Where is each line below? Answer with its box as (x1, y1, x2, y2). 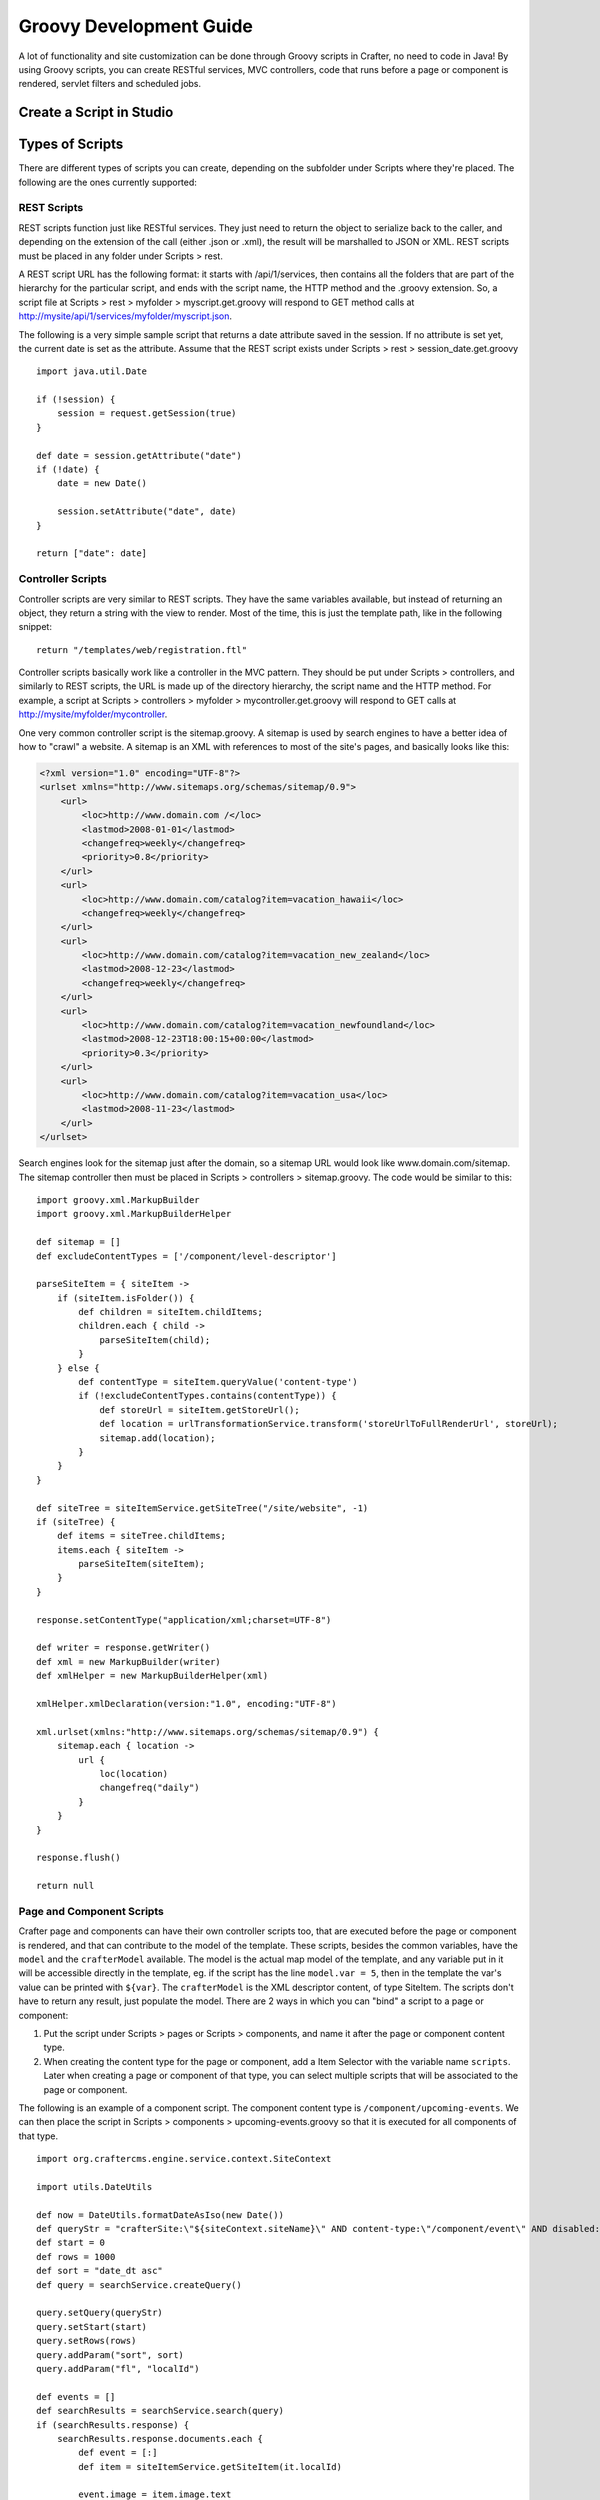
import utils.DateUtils (36, 2181, 153, 2192)
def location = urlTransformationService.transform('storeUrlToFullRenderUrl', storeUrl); (99, 1418, 559, 1430)
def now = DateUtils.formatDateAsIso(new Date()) (36, 2209, 285, 2220)
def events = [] (36, 2391, 116, 2402)
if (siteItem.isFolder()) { (56, 1292, 195, 1304)
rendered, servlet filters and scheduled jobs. (18, 78, 202, 90)
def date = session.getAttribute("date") (36, 450, 242, 461)
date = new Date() (56, 478, 148, 489)
